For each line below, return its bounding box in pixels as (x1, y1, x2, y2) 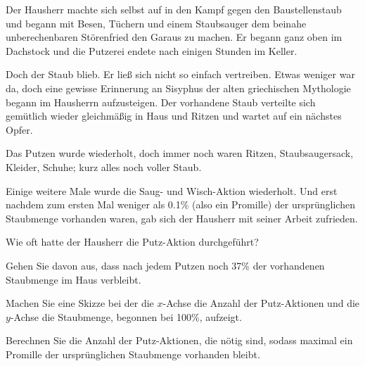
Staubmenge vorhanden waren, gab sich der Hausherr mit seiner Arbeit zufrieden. (6, 210, 358, 225)
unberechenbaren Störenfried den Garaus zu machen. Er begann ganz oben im (6, 30, 342, 44)
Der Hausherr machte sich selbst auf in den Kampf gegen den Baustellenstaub (6, 2, 342, 16)
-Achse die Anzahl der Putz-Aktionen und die (162, 296, 360, 310)
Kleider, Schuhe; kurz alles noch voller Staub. (6, 159, 202, 174)
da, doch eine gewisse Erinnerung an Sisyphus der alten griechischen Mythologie (6, 80, 351, 95)
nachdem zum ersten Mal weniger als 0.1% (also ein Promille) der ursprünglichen (6, 197, 355, 212)
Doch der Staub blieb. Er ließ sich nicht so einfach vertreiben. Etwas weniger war (6, 67, 355, 82)
